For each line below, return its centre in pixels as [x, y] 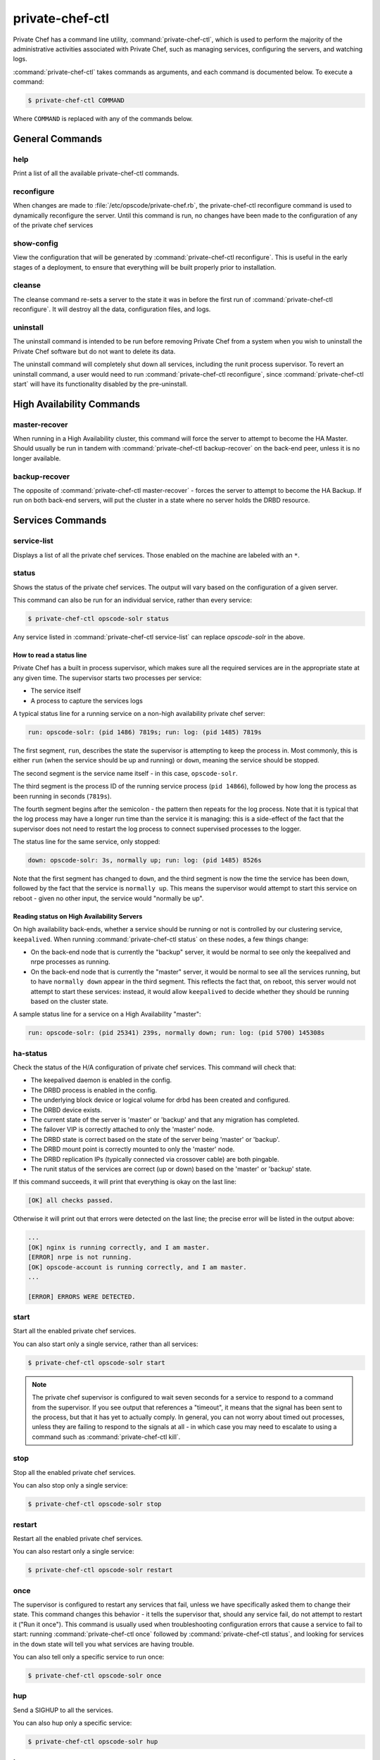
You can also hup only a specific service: [72, 1723]
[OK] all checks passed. [71, 1201]
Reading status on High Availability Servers [78, 916]
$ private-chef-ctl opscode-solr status [98, 619]
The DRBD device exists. [66, 1110]
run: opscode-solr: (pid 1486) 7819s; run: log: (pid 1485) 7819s [145, 732]
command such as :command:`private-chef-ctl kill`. [106, 1437]
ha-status [30, 1053]
